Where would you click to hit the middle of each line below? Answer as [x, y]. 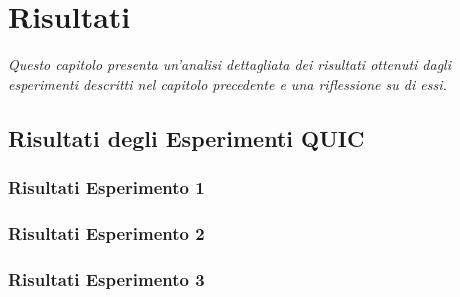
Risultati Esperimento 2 [106, 232]
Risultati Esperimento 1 [106, 187]
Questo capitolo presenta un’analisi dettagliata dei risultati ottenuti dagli [230, 64]
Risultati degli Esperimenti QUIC [186, 137]
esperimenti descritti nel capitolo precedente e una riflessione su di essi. [227, 83]
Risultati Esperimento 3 [106, 278]
